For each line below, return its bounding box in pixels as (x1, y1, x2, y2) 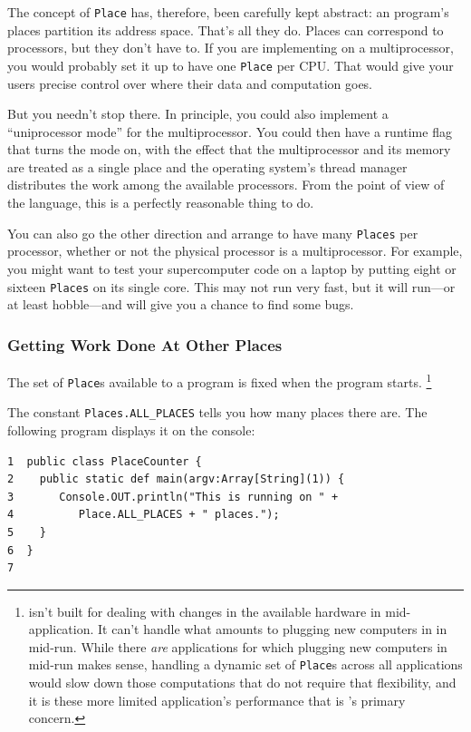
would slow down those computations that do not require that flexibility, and (28, 673, 457, 692)
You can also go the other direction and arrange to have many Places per (7, 223, 418, 242)
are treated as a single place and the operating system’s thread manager (7, 157, 408, 176)
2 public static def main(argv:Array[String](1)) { (7, 473, 345, 486)
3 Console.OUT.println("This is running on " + (7, 490, 339, 503)
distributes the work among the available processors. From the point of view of (7, 175, 445, 194)
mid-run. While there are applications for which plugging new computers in (28, 637, 447, 656)
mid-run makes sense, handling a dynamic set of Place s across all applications (28, 655, 463, 674)
